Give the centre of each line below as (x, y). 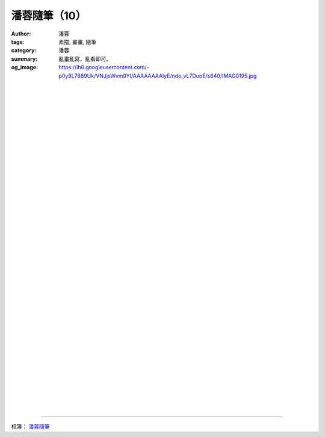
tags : (18, 42)
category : (24, 51)
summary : (24, 59)
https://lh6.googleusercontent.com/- (104, 67)
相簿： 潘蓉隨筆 (30, 427)
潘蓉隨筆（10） (49, 16)
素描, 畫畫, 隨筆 (77, 42)
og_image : (25, 67)
